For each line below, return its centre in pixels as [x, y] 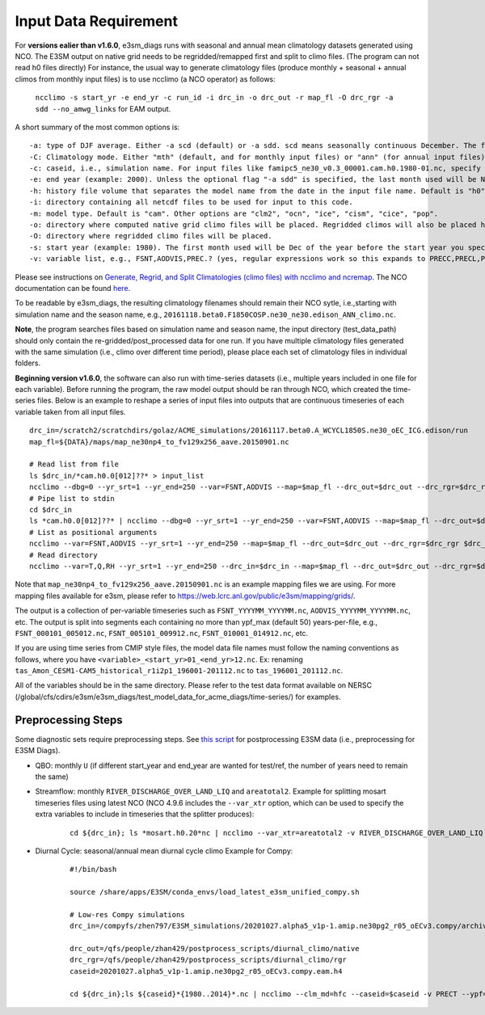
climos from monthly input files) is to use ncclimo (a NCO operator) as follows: [145, 79]
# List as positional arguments [93, 532]
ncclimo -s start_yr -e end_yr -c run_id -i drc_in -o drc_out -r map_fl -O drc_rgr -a [214, 98]
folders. [27, 363]
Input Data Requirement [96, 21]
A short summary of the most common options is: [97, 127]
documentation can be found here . [73, 288]
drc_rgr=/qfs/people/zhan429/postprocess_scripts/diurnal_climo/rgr [208, 960]
